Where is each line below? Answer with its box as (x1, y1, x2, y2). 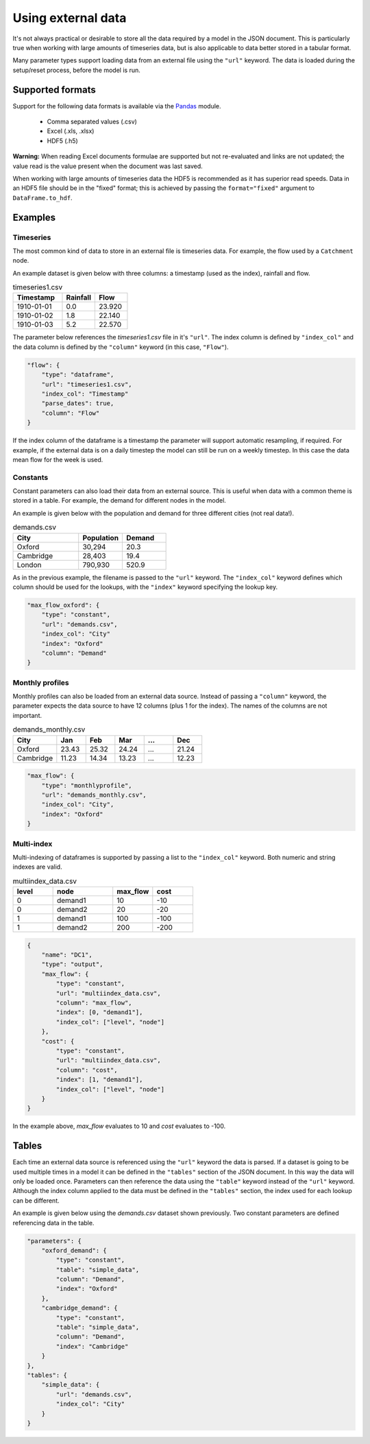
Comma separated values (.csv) (47, 117, 137, 126)
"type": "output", (41, 961, 103, 968)
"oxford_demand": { (41, 1247, 108, 1254)
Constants (12, 472, 49, 482)
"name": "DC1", (41, 951, 92, 959)
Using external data (12, 10, 127, 25)
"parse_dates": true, (41, 400, 114, 407)
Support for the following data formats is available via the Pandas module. (12, 101, 222, 110)
